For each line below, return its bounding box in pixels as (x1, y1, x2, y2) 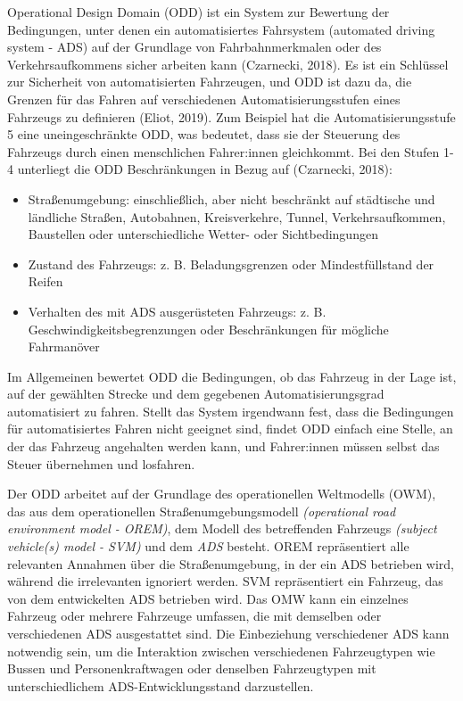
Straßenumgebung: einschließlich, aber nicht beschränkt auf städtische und (28, 189, 435, 208)
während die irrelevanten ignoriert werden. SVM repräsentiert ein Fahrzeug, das (7, 572, 443, 590)
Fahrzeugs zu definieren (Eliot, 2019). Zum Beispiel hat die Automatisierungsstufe (7, 107, 456, 126)
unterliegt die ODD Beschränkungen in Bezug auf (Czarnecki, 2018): (17, 160, 393, 178)
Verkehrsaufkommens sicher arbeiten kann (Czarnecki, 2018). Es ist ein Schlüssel (7, 54, 449, 73)
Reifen (28, 272, 63, 291)
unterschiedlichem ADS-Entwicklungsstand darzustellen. (7, 676, 314, 695)
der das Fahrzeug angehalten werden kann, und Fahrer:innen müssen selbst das (7, 437, 440, 456)
